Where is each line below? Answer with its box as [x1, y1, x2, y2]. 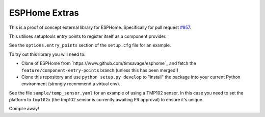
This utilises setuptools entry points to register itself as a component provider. [9, 33, 167, 39]
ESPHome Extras [9, 7, 79, 18]
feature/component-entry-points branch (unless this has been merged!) [21, 67, 179, 73]
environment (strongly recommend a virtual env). [21, 81, 120, 87]
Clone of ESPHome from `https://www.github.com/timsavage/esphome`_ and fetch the [21, 60, 196, 66]
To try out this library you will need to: [9, 51, 86, 57]
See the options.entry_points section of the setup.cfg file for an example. [9, 42, 171, 48]
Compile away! [9, 106, 39, 112]
